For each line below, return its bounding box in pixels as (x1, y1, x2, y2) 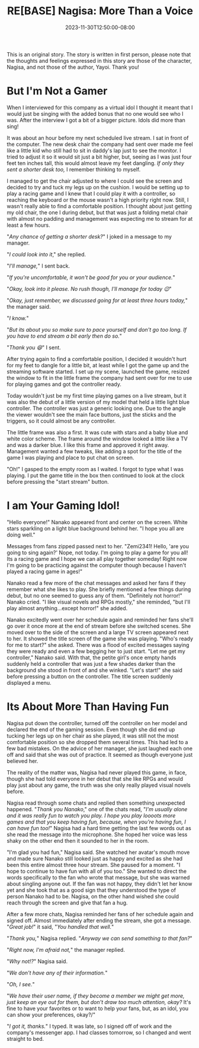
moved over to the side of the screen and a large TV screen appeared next (7, 628, 189, 636)
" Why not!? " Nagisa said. (7, 957, 68, 965)
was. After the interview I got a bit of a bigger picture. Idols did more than (7, 116, 186, 123)
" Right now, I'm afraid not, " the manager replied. (7, 946, 125, 953)
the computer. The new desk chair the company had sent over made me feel (7, 141, 193, 148)
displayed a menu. (7, 679, 52, 686)
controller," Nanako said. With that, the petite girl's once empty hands (7, 654, 176, 661)
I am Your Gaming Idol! (7, 499, 120, 513)
